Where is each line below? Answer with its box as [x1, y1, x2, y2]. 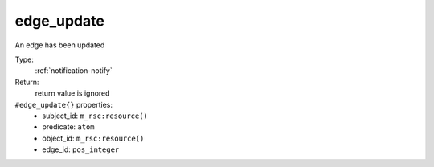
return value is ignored [35, 88, 110, 98]
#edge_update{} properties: [14, 100, 113, 109]
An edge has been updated [14, 40, 105, 50]
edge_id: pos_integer [42, 145, 120, 154]
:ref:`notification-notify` [35, 66, 113, 75]
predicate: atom [42, 122, 96, 132]
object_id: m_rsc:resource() [42, 133, 145, 143]
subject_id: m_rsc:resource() [42, 111, 149, 120]
